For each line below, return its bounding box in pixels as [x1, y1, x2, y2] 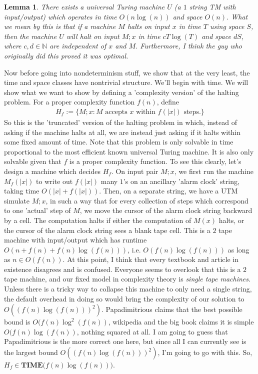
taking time [4, 185, 39, 196]
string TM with [189, 1, 236, 11]
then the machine [4, 30, 57, 41]
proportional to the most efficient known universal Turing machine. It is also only [4, 146, 254, 156]
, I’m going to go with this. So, [157, 347, 252, 357]
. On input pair [111, 165, 158, 176]
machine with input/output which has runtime [4, 234, 147, 245]
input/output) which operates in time [4, 11, 117, 21]
